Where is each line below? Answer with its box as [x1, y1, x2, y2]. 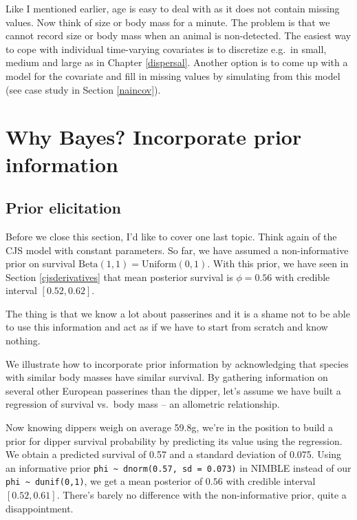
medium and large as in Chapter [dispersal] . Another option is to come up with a [6, 55, 348, 70]
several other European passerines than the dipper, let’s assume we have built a [6, 383, 341, 397]
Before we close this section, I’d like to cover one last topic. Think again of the [6, 229, 337, 243]
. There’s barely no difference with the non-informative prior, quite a [56, 488, 347, 502]
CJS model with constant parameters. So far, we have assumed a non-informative [6, 242, 349, 257]
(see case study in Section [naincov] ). [6, 82, 161, 96]
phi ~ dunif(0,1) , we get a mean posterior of [6, 474, 203, 488]
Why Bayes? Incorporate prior [6, 123, 302, 151]
